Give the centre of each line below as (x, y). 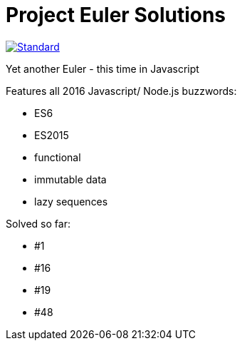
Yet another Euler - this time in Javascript (102, 68)
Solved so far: (38, 223)
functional (58, 157)
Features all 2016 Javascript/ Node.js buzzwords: (121, 91)
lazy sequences (71, 201)
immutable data (70, 179)
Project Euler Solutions (116, 15)
